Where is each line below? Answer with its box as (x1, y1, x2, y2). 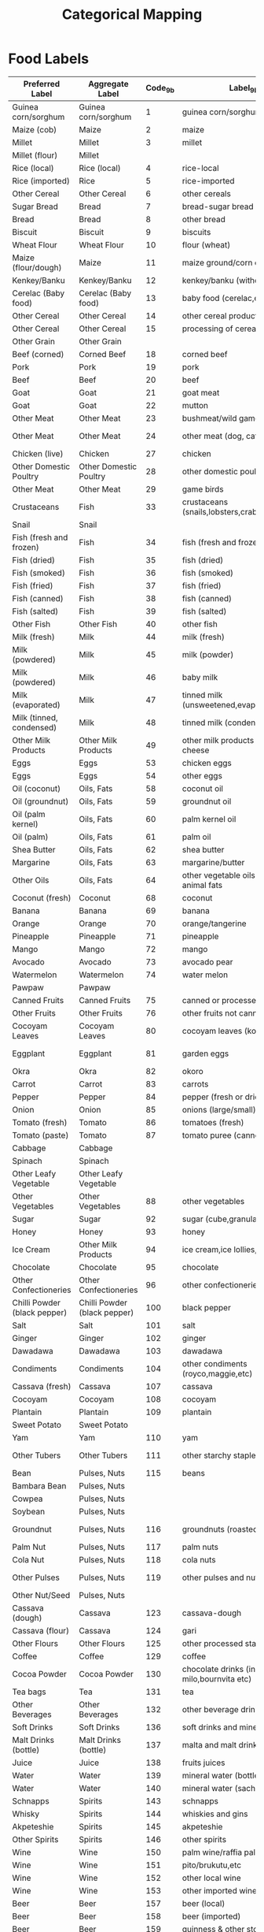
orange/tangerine (181, 918, 247, 929)
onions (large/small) (181, 1104, 257, 1115)
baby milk (181, 671, 218, 682)
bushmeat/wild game (181, 412, 260, 423)
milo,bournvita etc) (181, 1673, 252, 1684)
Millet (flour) (12, 150, 58, 161)
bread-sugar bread (181, 201, 254, 212)
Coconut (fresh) (12, 892, 71, 903)
